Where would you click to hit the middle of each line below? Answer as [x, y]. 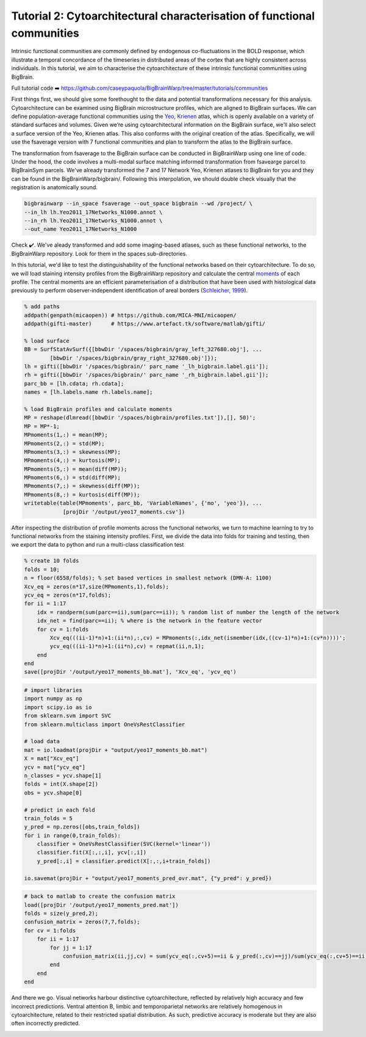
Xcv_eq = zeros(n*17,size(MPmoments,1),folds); [96, 587]
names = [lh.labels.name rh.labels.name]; [88, 392]
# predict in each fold [60, 810]
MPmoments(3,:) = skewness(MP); [73, 452]
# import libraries [53, 690]
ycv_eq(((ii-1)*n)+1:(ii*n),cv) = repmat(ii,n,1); [127, 646]
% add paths [42, 307]
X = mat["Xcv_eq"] [52, 759]
